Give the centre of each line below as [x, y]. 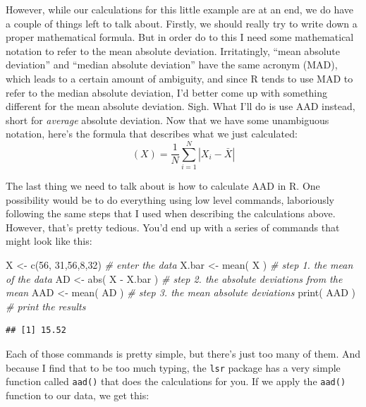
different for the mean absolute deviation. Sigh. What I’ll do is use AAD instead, [181, 106]
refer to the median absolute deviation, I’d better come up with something [167, 92]
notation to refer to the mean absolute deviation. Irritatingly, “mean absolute [173, 50]
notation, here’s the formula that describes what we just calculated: [152, 134]
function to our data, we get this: [78, 395]
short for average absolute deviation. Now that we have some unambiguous [167, 120]
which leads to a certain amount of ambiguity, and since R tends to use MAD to [179, 78]
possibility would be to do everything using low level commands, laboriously [170, 199]
